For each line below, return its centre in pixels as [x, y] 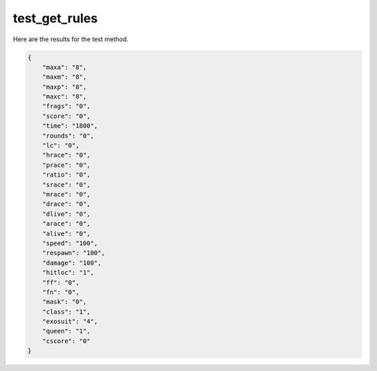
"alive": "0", [66, 233]
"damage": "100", [72, 263]
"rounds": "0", [68, 136]
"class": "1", [66, 312]
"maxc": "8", [65, 97]
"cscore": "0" [66, 341]
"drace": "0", [66, 204]
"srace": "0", [66, 184]
